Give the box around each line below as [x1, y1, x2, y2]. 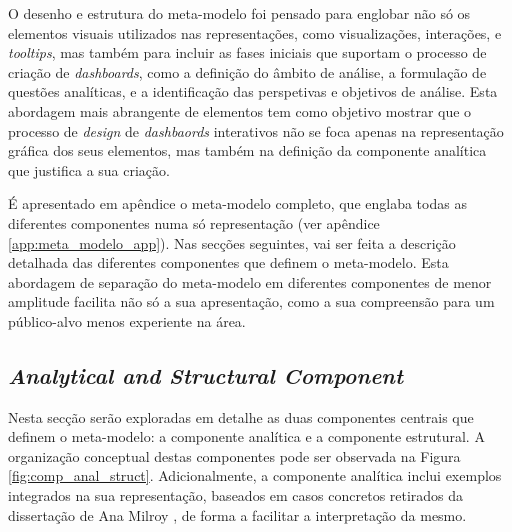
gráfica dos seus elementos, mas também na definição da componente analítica [8, 140, 487, 161]
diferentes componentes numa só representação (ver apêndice [8, 212, 380, 233]
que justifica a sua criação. [8, 159, 170, 180]
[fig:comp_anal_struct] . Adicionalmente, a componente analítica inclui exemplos [8, 465, 502, 486]
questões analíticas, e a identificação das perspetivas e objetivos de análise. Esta [8, 81, 498, 102]
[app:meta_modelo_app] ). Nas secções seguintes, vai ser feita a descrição [8, 232, 456, 253]
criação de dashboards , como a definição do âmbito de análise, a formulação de [8, 61, 487, 82]
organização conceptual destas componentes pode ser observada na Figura [8, 445, 461, 466]
